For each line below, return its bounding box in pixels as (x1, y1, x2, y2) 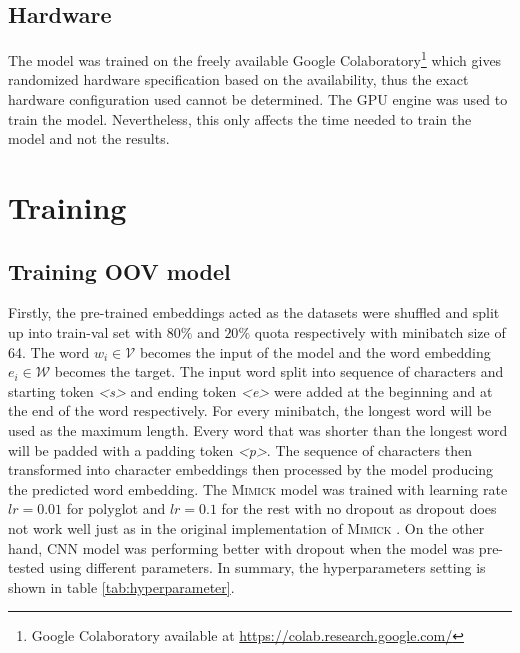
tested (8, 557, 45, 578)
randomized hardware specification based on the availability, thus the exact (8, 69, 469, 90)
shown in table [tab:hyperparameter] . (8, 576, 235, 597)
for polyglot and (66, 498, 166, 519)
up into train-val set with (8, 322, 163, 342)
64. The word (8, 341, 90, 362)
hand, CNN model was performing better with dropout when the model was (8, 537, 475, 558)
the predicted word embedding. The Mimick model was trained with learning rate (8, 478, 508, 499)
